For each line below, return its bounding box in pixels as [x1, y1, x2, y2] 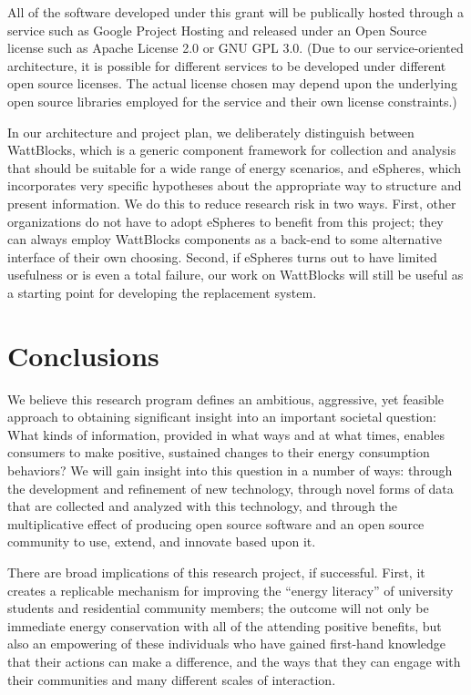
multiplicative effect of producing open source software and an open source [7, 514, 425, 533]
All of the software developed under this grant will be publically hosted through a [7, 3, 464, 21]
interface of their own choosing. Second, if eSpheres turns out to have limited [7, 247, 437, 266]
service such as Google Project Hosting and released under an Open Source [7, 20, 427, 39]
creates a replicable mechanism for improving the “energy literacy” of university [7, 580, 454, 599]
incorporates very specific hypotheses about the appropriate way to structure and [7, 176, 462, 195]
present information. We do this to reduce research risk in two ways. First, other [7, 193, 456, 212]
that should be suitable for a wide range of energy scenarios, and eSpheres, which [7, 158, 461, 177]
